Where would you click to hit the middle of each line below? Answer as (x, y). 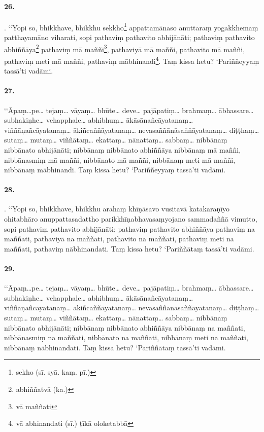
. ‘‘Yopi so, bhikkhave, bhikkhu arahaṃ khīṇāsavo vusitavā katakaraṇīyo (117, 209)
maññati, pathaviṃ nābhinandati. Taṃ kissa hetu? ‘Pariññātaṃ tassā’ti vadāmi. (129, 248)
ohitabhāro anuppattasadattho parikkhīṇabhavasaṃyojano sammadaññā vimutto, (131, 219)
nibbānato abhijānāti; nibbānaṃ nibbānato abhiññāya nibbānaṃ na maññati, (125, 327)
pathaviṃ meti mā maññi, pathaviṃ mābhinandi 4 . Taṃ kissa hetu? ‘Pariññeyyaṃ (132, 60)
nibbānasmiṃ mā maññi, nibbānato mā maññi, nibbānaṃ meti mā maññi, (120, 159)
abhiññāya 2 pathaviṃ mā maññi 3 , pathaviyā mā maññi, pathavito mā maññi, (125, 48)
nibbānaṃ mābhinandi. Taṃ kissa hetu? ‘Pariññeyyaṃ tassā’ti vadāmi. (115, 170)
